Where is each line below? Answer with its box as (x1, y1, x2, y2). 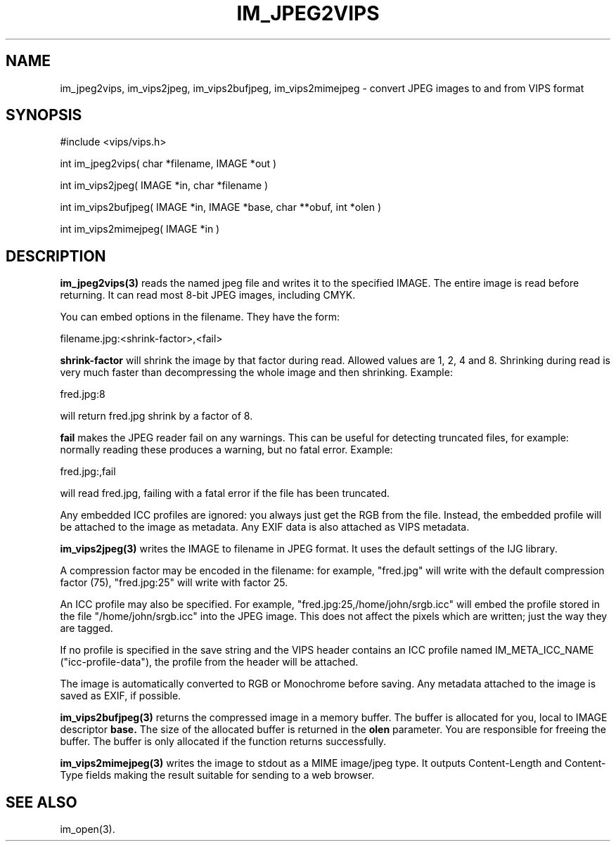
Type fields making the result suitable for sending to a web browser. (60, 769, 375, 782)
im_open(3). (60, 823, 115, 836)
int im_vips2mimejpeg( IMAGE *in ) (60, 223, 220, 235)
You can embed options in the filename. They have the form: (60, 311, 340, 323)
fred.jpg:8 (60, 388, 105, 401)
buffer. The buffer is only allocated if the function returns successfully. (60, 735, 387, 748)
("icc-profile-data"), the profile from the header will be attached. (60, 656, 359, 668)
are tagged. (60, 622, 113, 635)
